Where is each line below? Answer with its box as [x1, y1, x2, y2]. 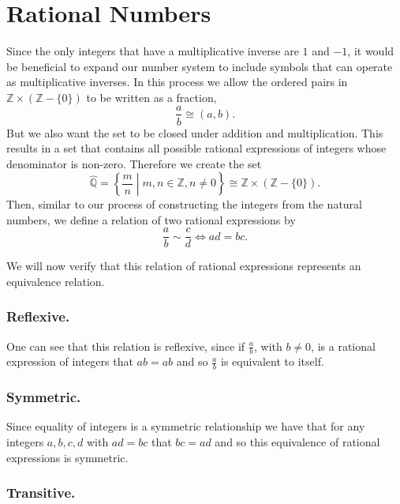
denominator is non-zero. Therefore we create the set [6, 155, 262, 171]
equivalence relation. [6, 273, 105, 289]
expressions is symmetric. [6, 449, 129, 465]
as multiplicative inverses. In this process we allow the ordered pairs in [6, 73, 348, 90]
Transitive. [6, 483, 76, 502]
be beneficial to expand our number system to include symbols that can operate [6, 58, 393, 74]
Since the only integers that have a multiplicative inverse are [6, 43, 299, 59]
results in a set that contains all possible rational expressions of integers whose [6, 140, 387, 156]
